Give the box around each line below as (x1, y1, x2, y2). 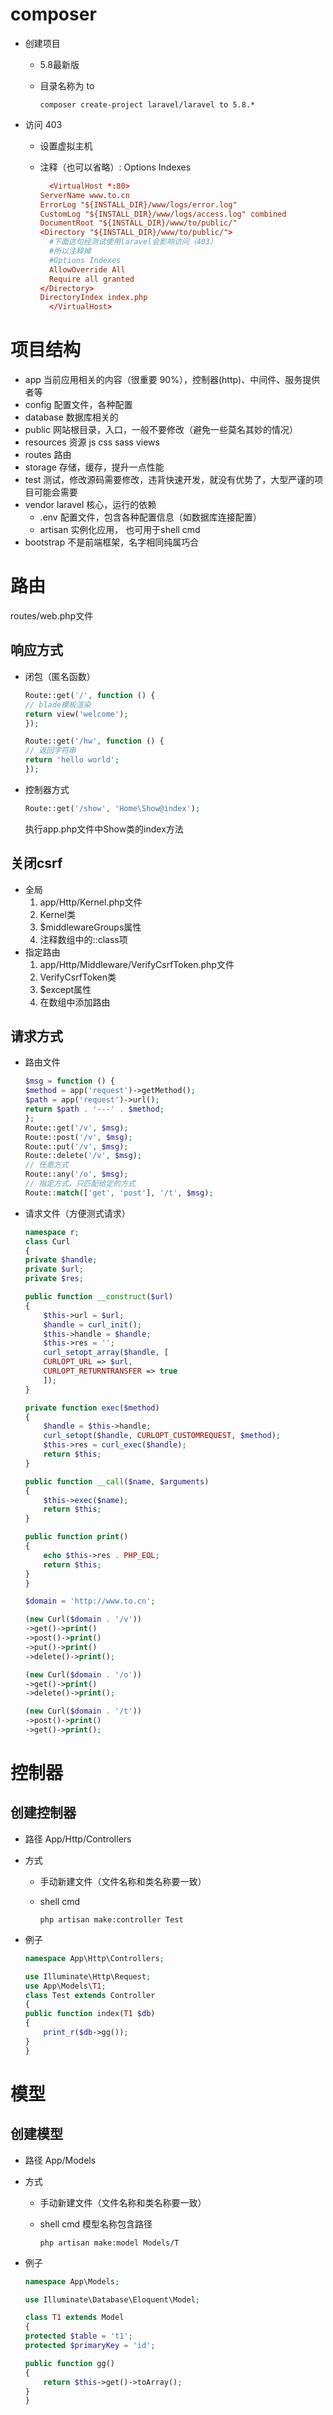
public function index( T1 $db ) (24, 2009, 156, 2019)
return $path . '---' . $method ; (24, 1104, 165, 1114)
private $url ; (24, 1264, 84, 1275)
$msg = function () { (24, 1076, 116, 1087)
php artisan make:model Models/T (39, 2238, 180, 2248)
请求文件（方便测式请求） (24, 1207, 131, 1219)
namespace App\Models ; (24, 2276, 120, 2287)
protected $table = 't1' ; (24, 2331, 133, 2342)
